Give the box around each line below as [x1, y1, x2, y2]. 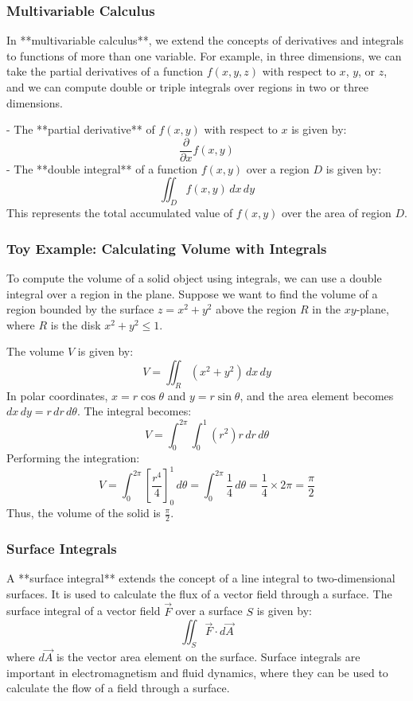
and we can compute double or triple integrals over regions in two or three [6, 79, 369, 95]
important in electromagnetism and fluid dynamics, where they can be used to [6, 664, 388, 680]
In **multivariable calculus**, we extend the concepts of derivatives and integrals [6, 32, 403, 49]
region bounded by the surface [6, 301, 154, 317]
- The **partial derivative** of [6, 121, 155, 138]
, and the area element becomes [240, 387, 394, 403]
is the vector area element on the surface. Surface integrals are [56, 648, 360, 665]
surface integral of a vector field [6, 602, 161, 619]
